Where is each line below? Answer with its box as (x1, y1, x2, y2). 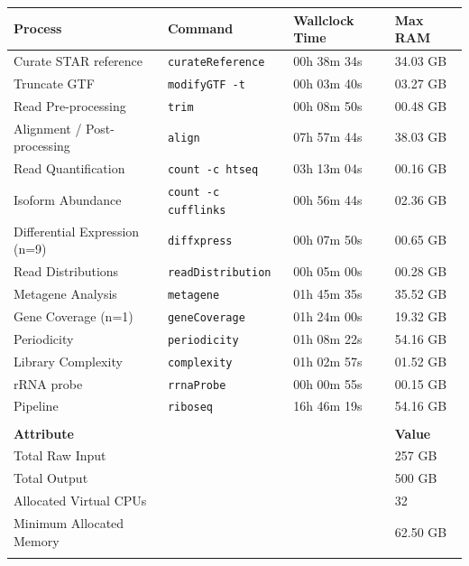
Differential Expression (14, 221, 140, 240)
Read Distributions (14, 262, 119, 281)
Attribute (14, 423, 74, 442)
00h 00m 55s (293, 374, 363, 393)
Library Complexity (14, 351, 123, 370)
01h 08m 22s (293, 329, 363, 348)
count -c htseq (167, 163, 259, 177)
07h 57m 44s (293, 127, 363, 146)
